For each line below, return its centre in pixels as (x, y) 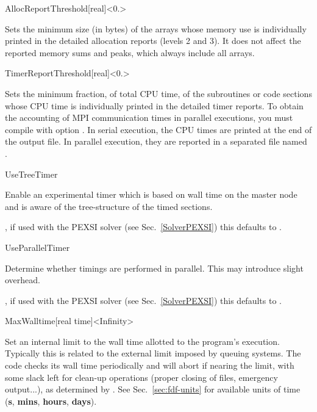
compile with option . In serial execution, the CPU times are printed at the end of (158, 129)
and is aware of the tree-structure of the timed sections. (109, 206)
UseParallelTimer (37, 247)
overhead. (23, 280)
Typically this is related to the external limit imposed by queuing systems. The (153, 353)
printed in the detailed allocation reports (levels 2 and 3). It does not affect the (153, 41)
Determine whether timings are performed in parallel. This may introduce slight (154, 268)
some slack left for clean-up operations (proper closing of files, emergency (141, 377)
